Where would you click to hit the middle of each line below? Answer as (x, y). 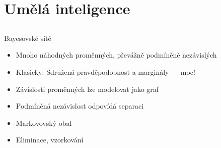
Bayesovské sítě (28, 38)
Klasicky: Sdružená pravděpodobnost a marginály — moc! (105, 71)
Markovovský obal (44, 122)
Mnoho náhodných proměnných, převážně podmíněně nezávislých (116, 55)
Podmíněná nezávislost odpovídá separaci (80, 106)
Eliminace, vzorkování (50, 140)
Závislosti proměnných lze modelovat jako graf (87, 89)
